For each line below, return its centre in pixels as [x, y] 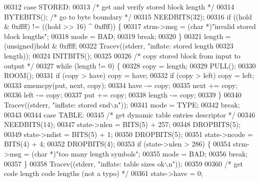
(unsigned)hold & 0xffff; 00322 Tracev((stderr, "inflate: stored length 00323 [119, 46]
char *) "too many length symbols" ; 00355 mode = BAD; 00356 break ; [141, 153]
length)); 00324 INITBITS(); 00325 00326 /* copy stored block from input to [122, 55]
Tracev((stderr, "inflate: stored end [57, 104]
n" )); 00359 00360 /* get [206, 163]
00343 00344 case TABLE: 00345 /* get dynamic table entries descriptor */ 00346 [130, 114]
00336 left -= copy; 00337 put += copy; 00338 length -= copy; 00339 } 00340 [123, 95]
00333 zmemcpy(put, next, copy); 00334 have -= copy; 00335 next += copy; [121, 85]
